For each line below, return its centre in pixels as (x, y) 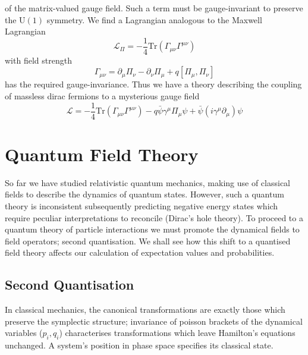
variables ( (24, 333)
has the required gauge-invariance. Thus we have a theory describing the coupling (153, 84)
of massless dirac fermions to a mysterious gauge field (102, 96)
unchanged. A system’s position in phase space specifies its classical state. (139, 345)
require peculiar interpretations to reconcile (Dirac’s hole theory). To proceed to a (154, 217)
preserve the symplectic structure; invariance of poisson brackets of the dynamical (154, 321)
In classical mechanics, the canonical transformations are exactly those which (145, 310)
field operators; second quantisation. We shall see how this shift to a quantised (148, 241)
